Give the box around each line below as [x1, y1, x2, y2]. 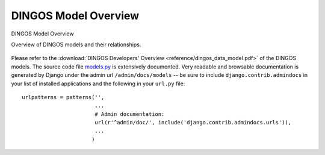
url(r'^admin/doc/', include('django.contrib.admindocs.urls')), [94, 119, 292, 126]
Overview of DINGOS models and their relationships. [11, 41, 141, 48]
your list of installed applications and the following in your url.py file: [11, 80, 185, 87]
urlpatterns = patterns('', [22, 94, 105, 100]
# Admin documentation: [94, 111, 165, 117]
